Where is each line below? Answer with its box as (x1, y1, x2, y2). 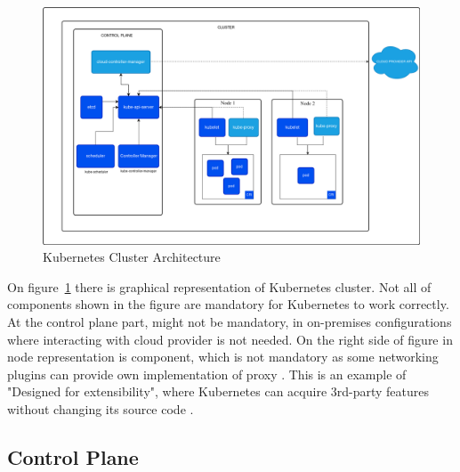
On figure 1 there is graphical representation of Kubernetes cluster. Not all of (7, 277, 432, 296)
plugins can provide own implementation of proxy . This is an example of (7, 364, 407, 383)
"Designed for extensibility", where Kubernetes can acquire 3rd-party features (7, 382, 430, 401)
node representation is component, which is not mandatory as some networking (7, 347, 439, 366)
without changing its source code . (7, 400, 194, 418)
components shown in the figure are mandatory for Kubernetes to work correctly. (7, 295, 449, 313)
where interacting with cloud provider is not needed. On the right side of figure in (7, 330, 453, 348)
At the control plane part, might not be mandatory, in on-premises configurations (7, 313, 452, 331)
